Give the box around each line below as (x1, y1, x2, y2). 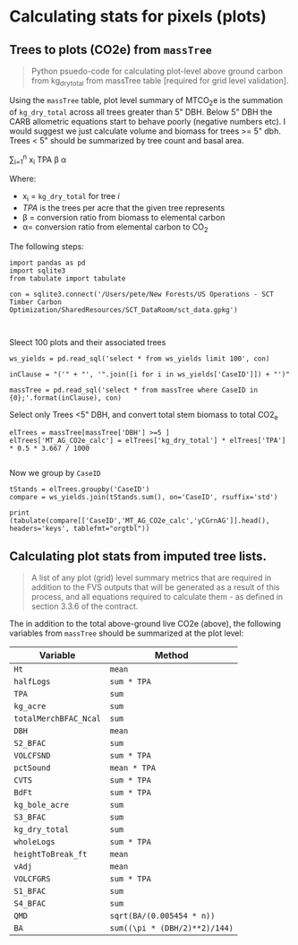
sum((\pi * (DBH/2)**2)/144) (109, 923, 234, 933)
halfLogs (13, 677, 51, 687)
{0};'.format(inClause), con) (9, 393, 123, 403)
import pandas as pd (9, 258, 87, 267)
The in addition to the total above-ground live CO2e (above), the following (9, 619, 282, 629)
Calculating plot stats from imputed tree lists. (9, 549, 267, 564)
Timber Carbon (9, 298, 63, 307)
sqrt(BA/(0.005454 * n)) (109, 911, 216, 921)
